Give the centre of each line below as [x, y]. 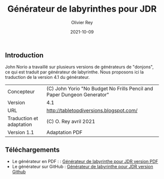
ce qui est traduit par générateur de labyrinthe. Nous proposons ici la [74, 72]
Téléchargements [32, 150]
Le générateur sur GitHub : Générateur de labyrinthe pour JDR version [83, 167]
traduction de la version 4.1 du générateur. [47, 77]
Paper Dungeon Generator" [78, 95]
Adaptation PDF [64, 132]
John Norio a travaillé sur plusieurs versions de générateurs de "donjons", [79, 67]
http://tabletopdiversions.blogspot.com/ [92, 110]
